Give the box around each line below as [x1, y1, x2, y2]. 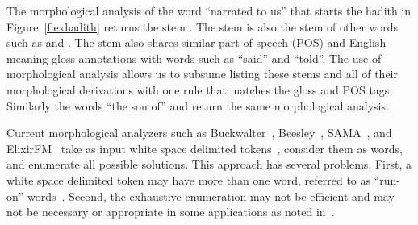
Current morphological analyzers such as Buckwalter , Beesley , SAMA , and [6, 124, 392, 141]
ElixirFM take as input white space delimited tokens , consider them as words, [6, 140, 403, 156]
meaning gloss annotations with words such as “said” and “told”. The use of [6, 49, 382, 66]
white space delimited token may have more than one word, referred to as [6, 171, 371, 188]
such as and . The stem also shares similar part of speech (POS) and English [6, 34, 387, 51]
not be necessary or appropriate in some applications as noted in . [6, 203, 335, 220]
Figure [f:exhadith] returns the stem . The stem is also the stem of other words [6, 18, 399, 35]
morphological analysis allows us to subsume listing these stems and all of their [6, 65, 398, 82]
